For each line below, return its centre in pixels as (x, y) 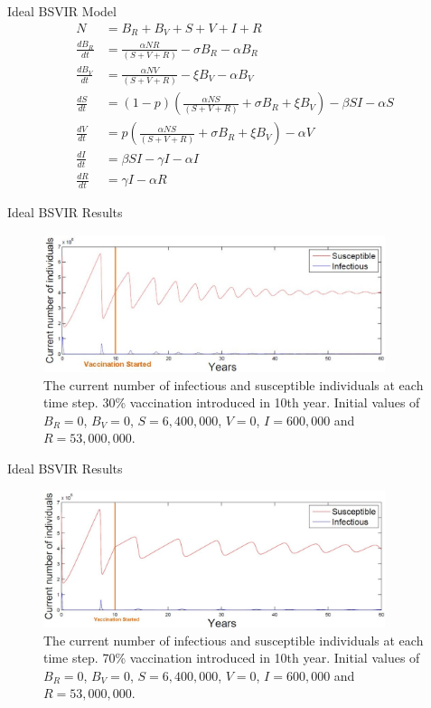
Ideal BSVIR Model (62, 11)
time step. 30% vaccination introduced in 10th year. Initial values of (232, 402)
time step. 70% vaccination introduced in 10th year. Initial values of (232, 658)
